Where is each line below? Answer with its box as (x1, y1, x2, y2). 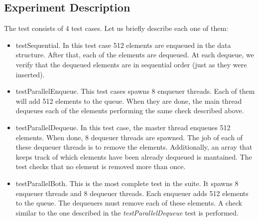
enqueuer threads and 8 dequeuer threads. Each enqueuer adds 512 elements (15, 188, 249, 198)
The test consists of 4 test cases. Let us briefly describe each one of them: (4, 23, 229, 33)
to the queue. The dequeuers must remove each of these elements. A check (15, 198, 242, 208)
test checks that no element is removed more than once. (15, 161, 186, 172)
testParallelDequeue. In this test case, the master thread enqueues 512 (15, 122, 231, 132)
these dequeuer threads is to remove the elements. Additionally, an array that (15, 142, 253, 152)
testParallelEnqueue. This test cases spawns (15, 86, 149, 96)
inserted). (15, 69, 45, 79)
